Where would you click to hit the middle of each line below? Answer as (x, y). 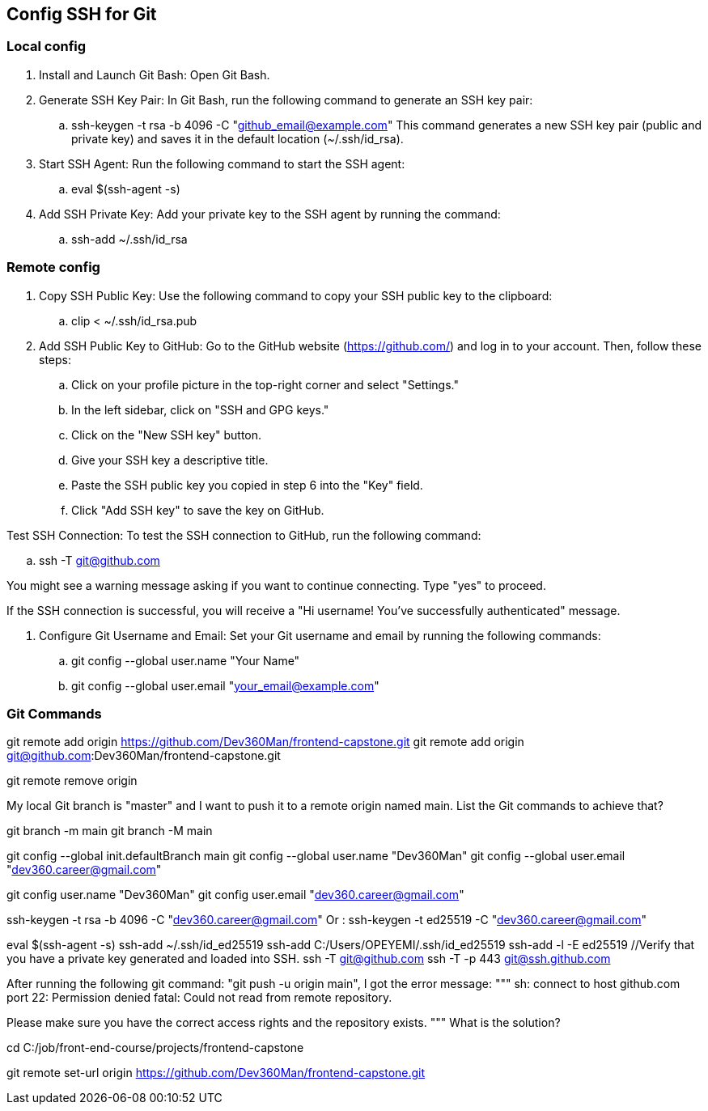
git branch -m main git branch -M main (110, 831)
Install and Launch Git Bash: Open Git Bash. (155, 74)
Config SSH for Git (82, 14)
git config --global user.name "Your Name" (186, 660)
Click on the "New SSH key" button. (167, 435)
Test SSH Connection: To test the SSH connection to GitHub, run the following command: (244, 535)
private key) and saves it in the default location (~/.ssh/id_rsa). (237, 138)
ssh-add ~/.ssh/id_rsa (129, 239)
